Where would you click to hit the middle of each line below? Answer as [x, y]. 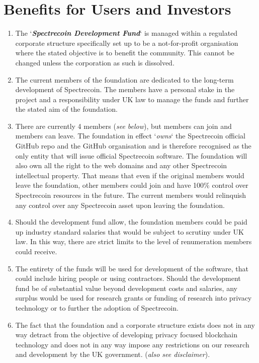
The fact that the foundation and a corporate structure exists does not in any [135, 324]
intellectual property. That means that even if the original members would [130, 175]
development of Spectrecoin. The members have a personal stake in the [125, 89]
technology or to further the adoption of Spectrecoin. [97, 307]
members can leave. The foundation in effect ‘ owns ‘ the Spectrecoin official [130, 136]
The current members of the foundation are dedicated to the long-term [124, 79]
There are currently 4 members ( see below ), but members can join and [123, 126]
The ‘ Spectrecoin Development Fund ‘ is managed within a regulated [126, 33]
